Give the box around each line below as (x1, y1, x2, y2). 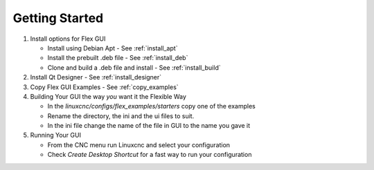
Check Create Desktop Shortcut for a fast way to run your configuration (47, 151, 252, 159)
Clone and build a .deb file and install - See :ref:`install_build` (47, 63, 221, 72)
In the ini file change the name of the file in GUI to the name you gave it (47, 122, 251, 130)
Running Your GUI (30, 131, 81, 140)
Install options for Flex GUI (30, 35, 106, 43)
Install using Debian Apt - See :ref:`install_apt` (47, 44, 178, 52)
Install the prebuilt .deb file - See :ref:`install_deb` (47, 54, 188, 62)
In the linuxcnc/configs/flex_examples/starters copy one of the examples (47, 102, 256, 111)
